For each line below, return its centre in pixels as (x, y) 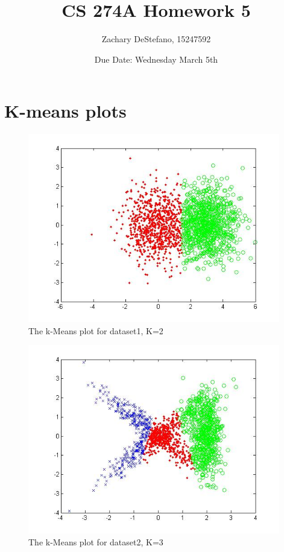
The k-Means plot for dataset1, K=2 (96, 330)
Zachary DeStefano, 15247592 (156, 39)
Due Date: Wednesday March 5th (156, 59)
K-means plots (65, 111)
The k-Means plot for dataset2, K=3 (96, 542)
